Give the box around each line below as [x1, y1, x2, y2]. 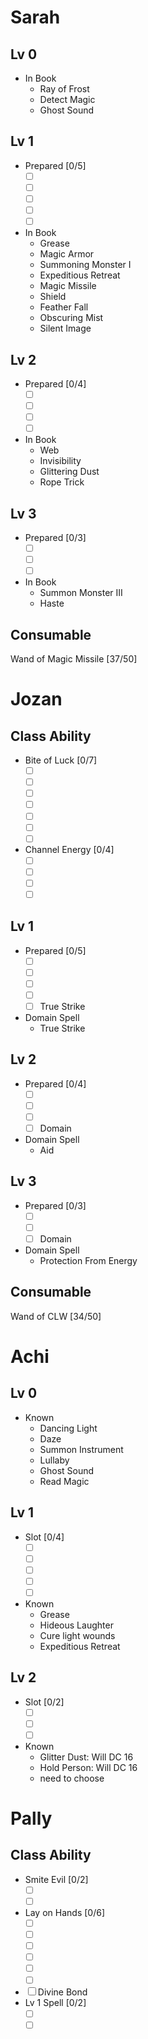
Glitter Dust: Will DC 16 [39, 1751, 134, 1763]
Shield [39, 291, 67, 303]
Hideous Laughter [39, 1619, 114, 1631]
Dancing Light [39, 1422, 98, 1434]
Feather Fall [39, 301, 89, 313]
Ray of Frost [39, 83, 90, 95]
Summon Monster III [39, 587, 123, 599]
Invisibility [39, 455, 82, 467]
